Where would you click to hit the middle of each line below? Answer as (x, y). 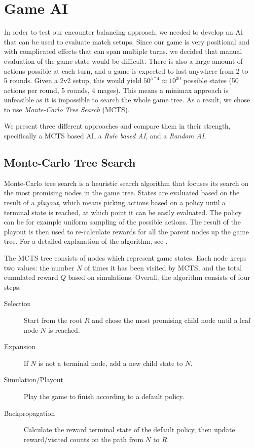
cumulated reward (31, 277)
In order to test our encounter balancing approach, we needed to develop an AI (124, 32)
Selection (18, 303)
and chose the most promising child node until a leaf (171, 320)
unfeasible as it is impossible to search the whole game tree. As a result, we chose (127, 100)
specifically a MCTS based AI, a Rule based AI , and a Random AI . (105, 136)
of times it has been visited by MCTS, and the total (163, 267)
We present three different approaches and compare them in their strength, (117, 126)
